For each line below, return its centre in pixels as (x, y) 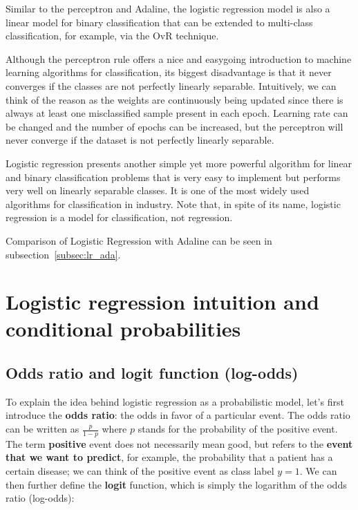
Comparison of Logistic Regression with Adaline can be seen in (139, 240)
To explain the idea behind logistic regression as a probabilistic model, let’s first (175, 401)
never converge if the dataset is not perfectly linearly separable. (140, 140)
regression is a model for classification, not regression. (119, 217)
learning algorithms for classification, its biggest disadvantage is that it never (169, 72)
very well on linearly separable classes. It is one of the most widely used (158, 190)
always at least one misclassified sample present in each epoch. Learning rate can (177, 113)
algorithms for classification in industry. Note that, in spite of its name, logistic (173, 204)
